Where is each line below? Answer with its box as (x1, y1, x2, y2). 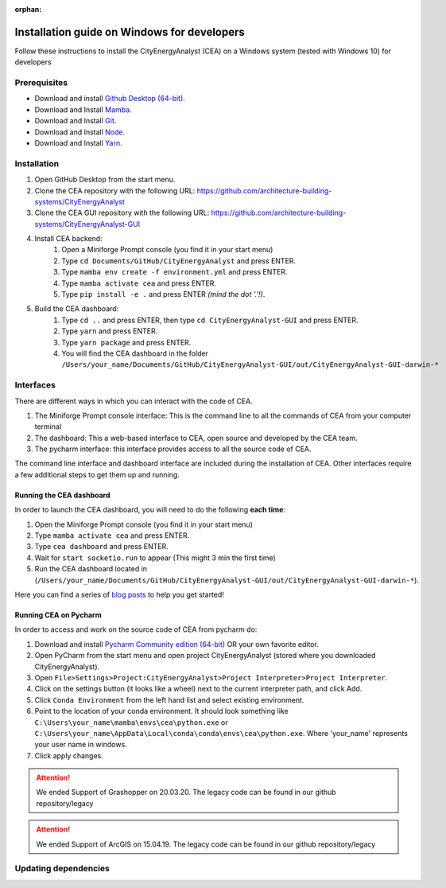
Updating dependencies (14, 863, 111, 874)
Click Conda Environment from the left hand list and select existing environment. (34, 695, 304, 704)
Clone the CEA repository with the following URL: (34, 185, 196, 195)
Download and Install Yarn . (34, 138, 122, 147)
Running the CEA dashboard (14, 490, 111, 500)
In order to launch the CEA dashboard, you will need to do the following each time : (14, 505, 286, 515)
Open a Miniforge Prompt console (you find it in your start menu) (61, 245, 273, 255)
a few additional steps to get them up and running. (14, 469, 180, 479)
